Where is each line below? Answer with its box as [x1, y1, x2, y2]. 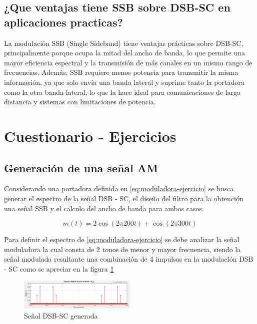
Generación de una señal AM [4, 160, 158, 175]
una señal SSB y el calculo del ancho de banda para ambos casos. [4, 203, 204, 213]
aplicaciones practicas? [4, 14, 123, 29]
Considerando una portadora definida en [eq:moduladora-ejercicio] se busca [4, 183, 234, 194]
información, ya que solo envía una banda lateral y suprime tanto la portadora [4, 76, 244, 87]
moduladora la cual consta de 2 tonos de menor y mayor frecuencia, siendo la [4, 244, 241, 254]
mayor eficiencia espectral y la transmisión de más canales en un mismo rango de [4, 57, 252, 67]
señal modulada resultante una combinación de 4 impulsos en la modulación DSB [4, 254, 253, 264]
